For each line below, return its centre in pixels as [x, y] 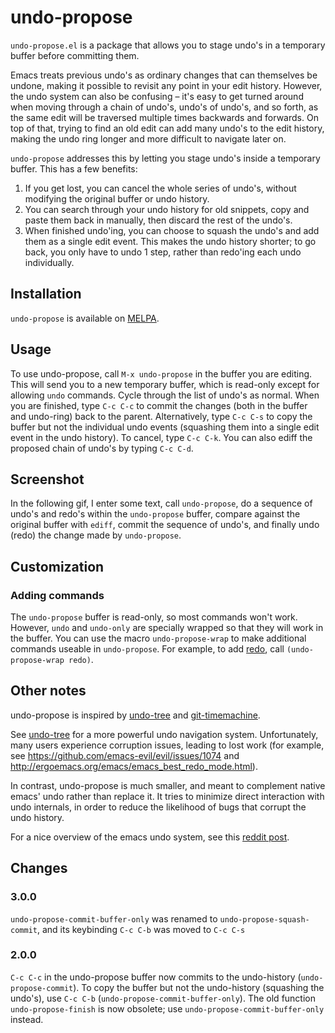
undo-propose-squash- [264, 919]
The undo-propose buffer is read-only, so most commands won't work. [154, 617]
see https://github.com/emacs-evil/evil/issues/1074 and [125, 755]
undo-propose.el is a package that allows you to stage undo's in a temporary [168, 45]
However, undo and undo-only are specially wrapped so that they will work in [167, 628]
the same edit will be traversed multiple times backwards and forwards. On [164, 117]
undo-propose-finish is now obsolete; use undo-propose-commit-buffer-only [167, 1008]
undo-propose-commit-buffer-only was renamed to [114, 918]
